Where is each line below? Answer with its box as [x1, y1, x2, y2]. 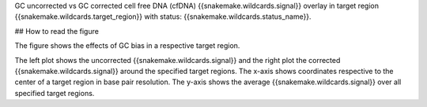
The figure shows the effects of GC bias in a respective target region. [14, 41, 240, 50]
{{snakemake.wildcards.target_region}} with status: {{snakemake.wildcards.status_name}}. [14, 12, 312, 21]
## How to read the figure [14, 26, 99, 35]
